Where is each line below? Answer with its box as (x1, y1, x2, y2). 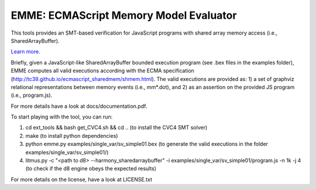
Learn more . (11, 48, 40, 55)
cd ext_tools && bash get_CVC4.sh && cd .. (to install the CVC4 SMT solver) (25, 124, 208, 131)
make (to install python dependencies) (25, 132, 118, 139)
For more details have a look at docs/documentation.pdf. (11, 103, 147, 110)
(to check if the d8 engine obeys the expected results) (25, 165, 157, 172)
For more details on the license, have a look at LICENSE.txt (11, 176, 152, 183)
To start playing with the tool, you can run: (11, 113, 113, 120)
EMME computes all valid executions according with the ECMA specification (11, 67, 194, 74)
